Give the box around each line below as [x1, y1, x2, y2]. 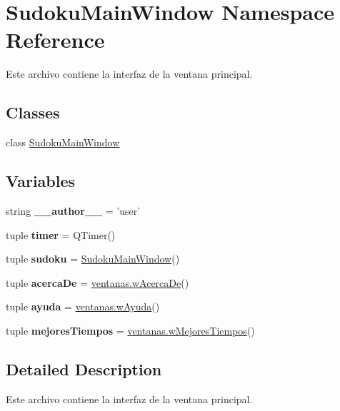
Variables [6, 170, 76, 192]
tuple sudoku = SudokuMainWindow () [6, 251, 180, 266]
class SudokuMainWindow [6, 135, 120, 150]
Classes [6, 101, 60, 123]
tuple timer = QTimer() [6, 227, 116, 242]
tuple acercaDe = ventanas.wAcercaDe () [6, 275, 189, 290]
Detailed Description [6, 357, 162, 380]
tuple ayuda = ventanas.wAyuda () [6, 299, 160, 314]
